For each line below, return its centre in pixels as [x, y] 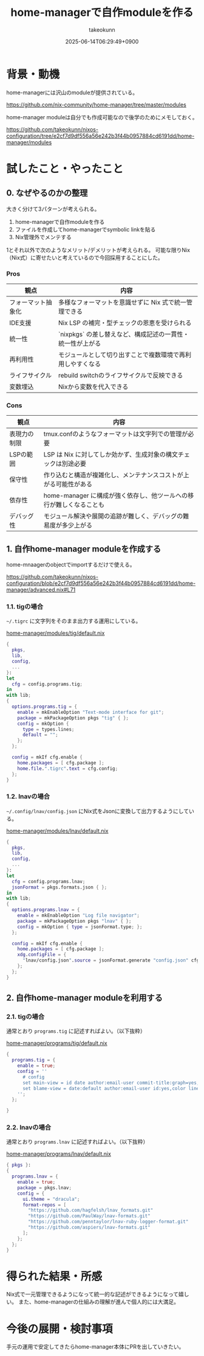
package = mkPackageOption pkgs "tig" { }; [73, 718]
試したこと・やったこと [65, 169]
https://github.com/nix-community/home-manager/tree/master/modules [96, 105]
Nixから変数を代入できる [93, 386]
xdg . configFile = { [42, 955]
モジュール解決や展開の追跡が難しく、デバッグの [113, 516]
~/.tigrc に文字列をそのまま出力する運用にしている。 [74, 621]
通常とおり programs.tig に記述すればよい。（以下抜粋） [76, 1031]
